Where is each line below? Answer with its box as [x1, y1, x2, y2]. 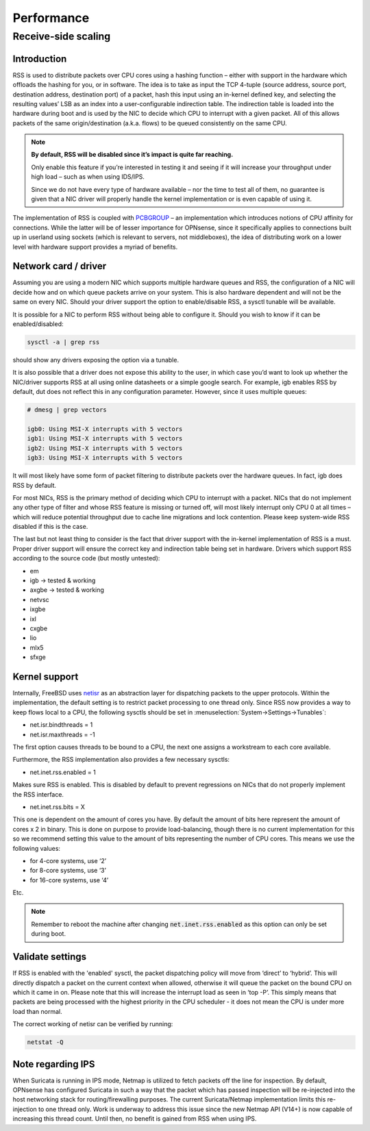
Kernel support [12, 671, 79, 682]
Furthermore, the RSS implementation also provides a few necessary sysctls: [12, 756, 230, 764]
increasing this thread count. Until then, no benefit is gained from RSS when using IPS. [12, 1115, 257, 1123]
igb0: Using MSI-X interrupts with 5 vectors [27, 425, 183, 433]
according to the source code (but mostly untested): [12, 554, 160, 562]
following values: [12, 844, 61, 852]
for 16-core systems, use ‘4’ [29, 875, 109, 884]
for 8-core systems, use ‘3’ [29, 867, 106, 875]
